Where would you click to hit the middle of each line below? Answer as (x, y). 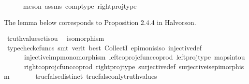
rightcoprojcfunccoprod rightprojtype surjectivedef (100, 66)
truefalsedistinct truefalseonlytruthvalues (96, 76)
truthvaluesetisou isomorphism (56, 38)
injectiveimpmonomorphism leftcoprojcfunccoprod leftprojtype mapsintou (134, 57)
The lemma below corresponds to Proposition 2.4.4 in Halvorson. (100, 22)
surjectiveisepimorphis (211, 66)
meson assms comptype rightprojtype (80, 6)
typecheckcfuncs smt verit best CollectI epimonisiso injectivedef (104, 47)
